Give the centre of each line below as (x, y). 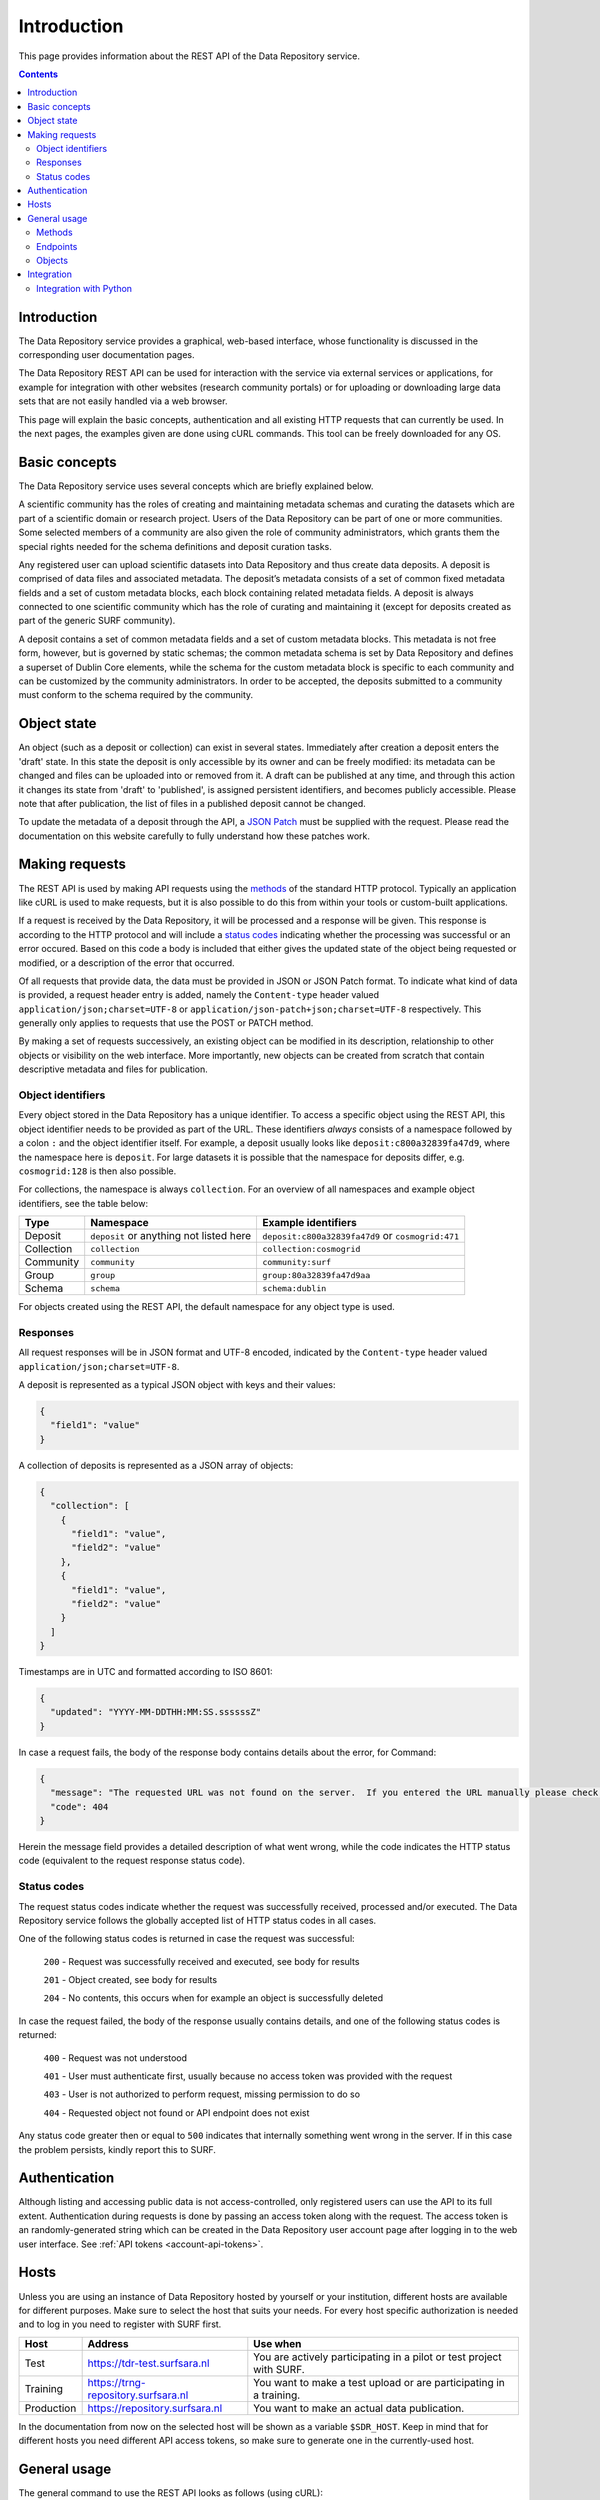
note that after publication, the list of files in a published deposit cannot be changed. (192, 803)
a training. (277, 2395)
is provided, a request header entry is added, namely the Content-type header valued (199, 995)
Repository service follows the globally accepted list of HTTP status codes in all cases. (197, 1920)
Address (108, 2343)
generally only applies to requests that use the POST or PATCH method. (166, 1023)
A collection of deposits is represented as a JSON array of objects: (156, 1465)
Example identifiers (309, 1223)
